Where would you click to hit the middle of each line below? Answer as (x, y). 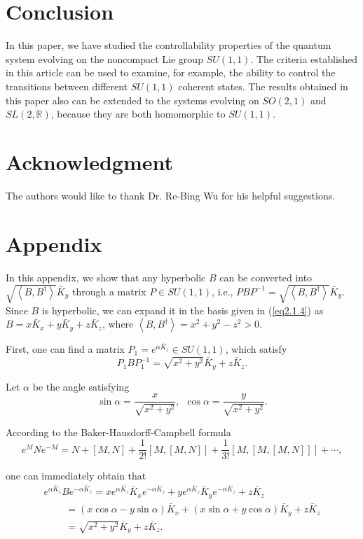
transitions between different (67, 86)
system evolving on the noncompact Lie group (104, 58)
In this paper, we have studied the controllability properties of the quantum (169, 45)
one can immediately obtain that (76, 476)
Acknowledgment (89, 161)
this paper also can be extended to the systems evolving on (132, 100)
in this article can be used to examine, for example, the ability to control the (171, 72)
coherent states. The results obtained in (263, 86)
